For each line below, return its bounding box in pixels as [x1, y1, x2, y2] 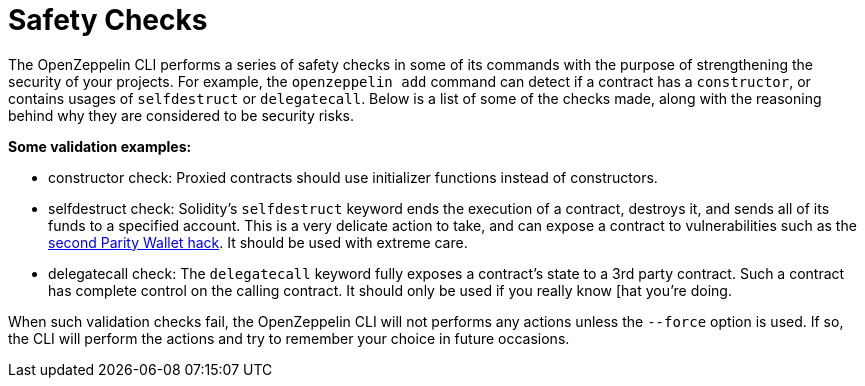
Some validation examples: [8, 137, 192, 155]
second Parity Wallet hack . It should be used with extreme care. [48, 233, 468, 251]
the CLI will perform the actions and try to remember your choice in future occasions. [8, 329, 570, 347]
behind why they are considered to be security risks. [8, 106, 354, 124]
